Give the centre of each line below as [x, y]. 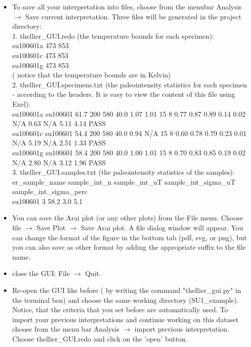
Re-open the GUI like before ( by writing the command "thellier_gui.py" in [127, 290]
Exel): [21, 104]
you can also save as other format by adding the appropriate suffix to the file [129, 247]
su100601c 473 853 [40, 55]
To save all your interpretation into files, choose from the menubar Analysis [127, 6]
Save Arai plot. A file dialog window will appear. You [162, 228]
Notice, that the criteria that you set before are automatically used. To [120, 310]
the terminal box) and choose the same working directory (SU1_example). [125, 300]
